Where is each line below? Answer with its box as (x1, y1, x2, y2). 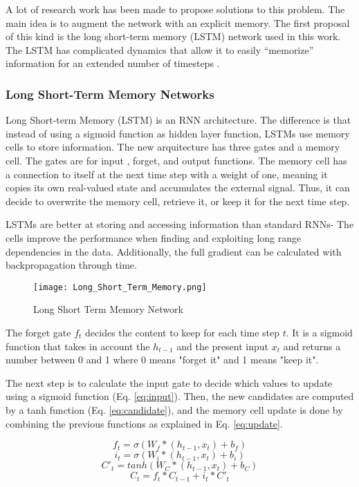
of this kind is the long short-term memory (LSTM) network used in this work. (6, 29, 341, 44)
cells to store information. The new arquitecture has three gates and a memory (6, 140, 340, 154)
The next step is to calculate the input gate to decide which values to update (6, 375, 333, 390)
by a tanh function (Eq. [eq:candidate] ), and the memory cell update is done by (6, 402, 343, 417)
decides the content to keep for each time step (85, 325, 279, 339)
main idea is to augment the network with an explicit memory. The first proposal (6, 15, 350, 30)
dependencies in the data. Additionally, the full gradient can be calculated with (6, 244, 342, 258)
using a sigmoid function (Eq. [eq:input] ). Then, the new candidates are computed (6, 389, 354, 403)
